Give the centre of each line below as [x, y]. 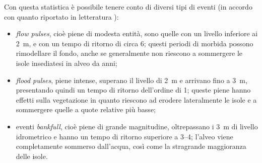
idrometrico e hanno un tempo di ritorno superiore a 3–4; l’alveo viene [124, 136]
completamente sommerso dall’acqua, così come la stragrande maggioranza [131, 146]
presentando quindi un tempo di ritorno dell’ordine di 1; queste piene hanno [133, 90]
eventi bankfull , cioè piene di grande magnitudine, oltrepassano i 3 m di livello [137, 126]
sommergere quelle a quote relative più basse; [86, 109]
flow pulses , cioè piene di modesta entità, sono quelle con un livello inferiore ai [137, 33]
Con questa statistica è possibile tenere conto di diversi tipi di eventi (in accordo [128, 7]
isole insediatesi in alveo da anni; [67, 63]
